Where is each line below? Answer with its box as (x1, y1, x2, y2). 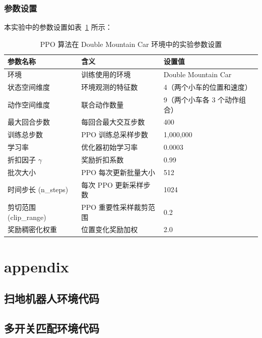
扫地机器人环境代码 (4, 291, 99, 306)
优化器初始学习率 (81, 142, 138, 152)
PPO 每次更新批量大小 (81, 166, 155, 177)
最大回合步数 (8, 117, 50, 127)
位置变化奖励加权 (81, 224, 138, 235)
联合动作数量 (81, 99, 124, 109)
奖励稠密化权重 (8, 224, 57, 235)
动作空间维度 (8, 99, 50, 109)
